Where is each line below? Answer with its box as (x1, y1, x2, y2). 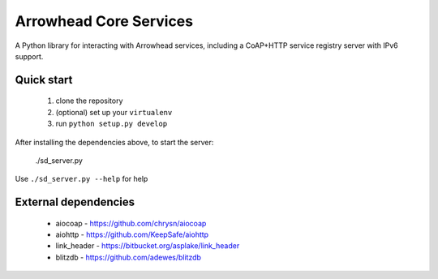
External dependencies (15, 195, 135, 209)
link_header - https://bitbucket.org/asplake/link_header (55, 241, 240, 251)
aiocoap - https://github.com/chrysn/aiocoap (55, 218, 207, 228)
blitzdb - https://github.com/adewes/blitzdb (55, 252, 202, 262)
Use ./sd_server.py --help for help (15, 174, 148, 184)
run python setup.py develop (55, 118, 168, 129)
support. (15, 51, 44, 61)
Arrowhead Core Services (15, 12, 194, 30)
